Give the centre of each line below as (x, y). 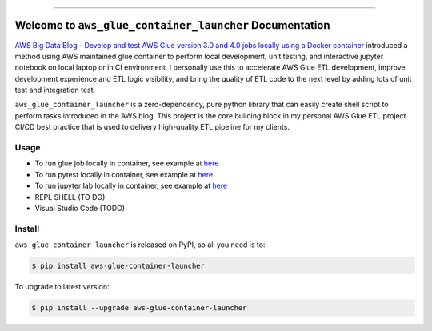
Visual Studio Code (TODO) (80, 208)
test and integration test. (55, 90)
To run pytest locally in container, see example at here (124, 174)
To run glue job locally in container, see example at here (127, 163)
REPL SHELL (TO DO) (70, 197)
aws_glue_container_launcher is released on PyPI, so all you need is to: (140, 245)
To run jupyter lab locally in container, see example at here (131, 186)
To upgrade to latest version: (62, 287)
